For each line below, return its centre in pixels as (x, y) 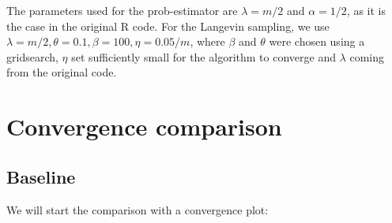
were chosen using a (317, 41)
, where (207, 41)
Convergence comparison (144, 126)
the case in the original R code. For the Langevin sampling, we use (168, 26)
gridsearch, (32, 56)
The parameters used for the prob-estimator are (122, 10)
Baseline (41, 176)
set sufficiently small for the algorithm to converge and (204, 56)
